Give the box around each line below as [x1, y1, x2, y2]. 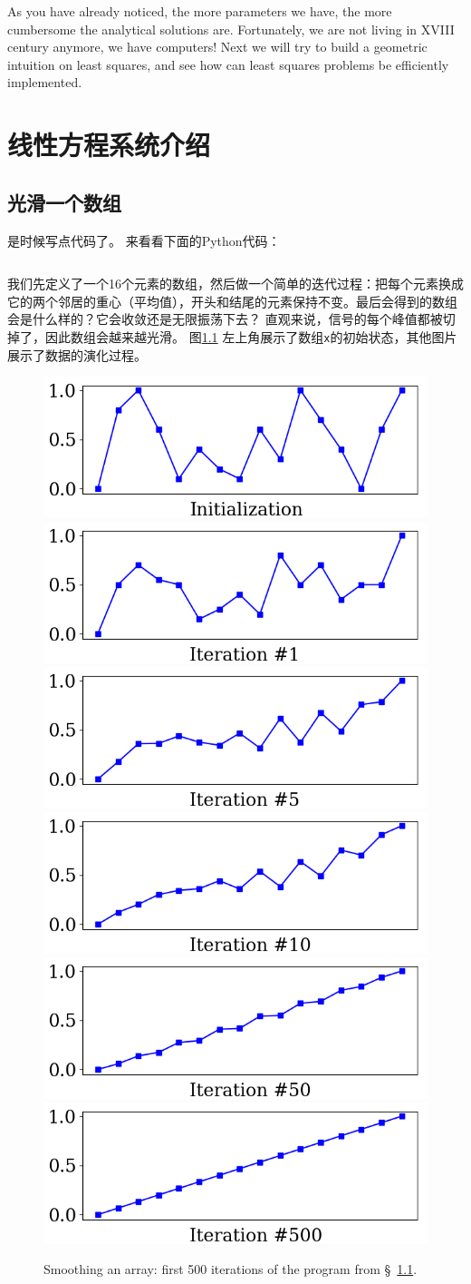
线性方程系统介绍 [7, 126, 211, 163]
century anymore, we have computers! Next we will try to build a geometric [7, 37, 428, 56]
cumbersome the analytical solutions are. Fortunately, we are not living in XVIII [7, 19, 455, 38]
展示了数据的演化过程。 [7, 345, 147, 364]
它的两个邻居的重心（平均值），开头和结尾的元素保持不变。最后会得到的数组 [7, 291, 457, 310]
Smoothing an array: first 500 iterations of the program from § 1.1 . [43, 1259, 418, 1279]
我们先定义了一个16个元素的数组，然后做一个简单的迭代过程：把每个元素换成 [7, 274, 464, 293]
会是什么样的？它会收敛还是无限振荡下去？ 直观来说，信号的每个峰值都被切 [7, 309, 456, 328]
